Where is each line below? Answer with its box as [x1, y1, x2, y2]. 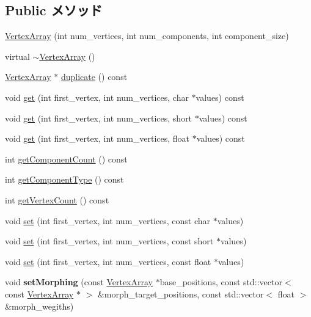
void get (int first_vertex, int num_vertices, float [5, 132, 190, 145]
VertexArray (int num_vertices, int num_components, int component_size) [5, 29, 289, 42]
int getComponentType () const [5, 173, 124, 186]
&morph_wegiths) [5, 299, 74, 312]
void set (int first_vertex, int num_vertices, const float [5, 255, 211, 268]
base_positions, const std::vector [159, 275, 282, 288]
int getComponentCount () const [5, 152, 128, 165]
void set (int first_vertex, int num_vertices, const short [5, 235, 214, 247]
